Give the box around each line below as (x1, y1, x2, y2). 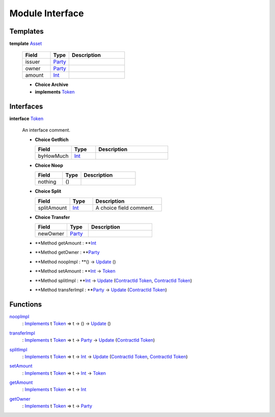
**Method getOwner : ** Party (35, 249, 100, 256)
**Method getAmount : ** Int (35, 240, 97, 246)
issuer (25, 59, 40, 66)
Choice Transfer (35, 214, 70, 220)
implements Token (35, 89, 75, 95)
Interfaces (9, 102, 43, 110)
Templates (9, 27, 44, 36)
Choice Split (35, 188, 62, 194)
